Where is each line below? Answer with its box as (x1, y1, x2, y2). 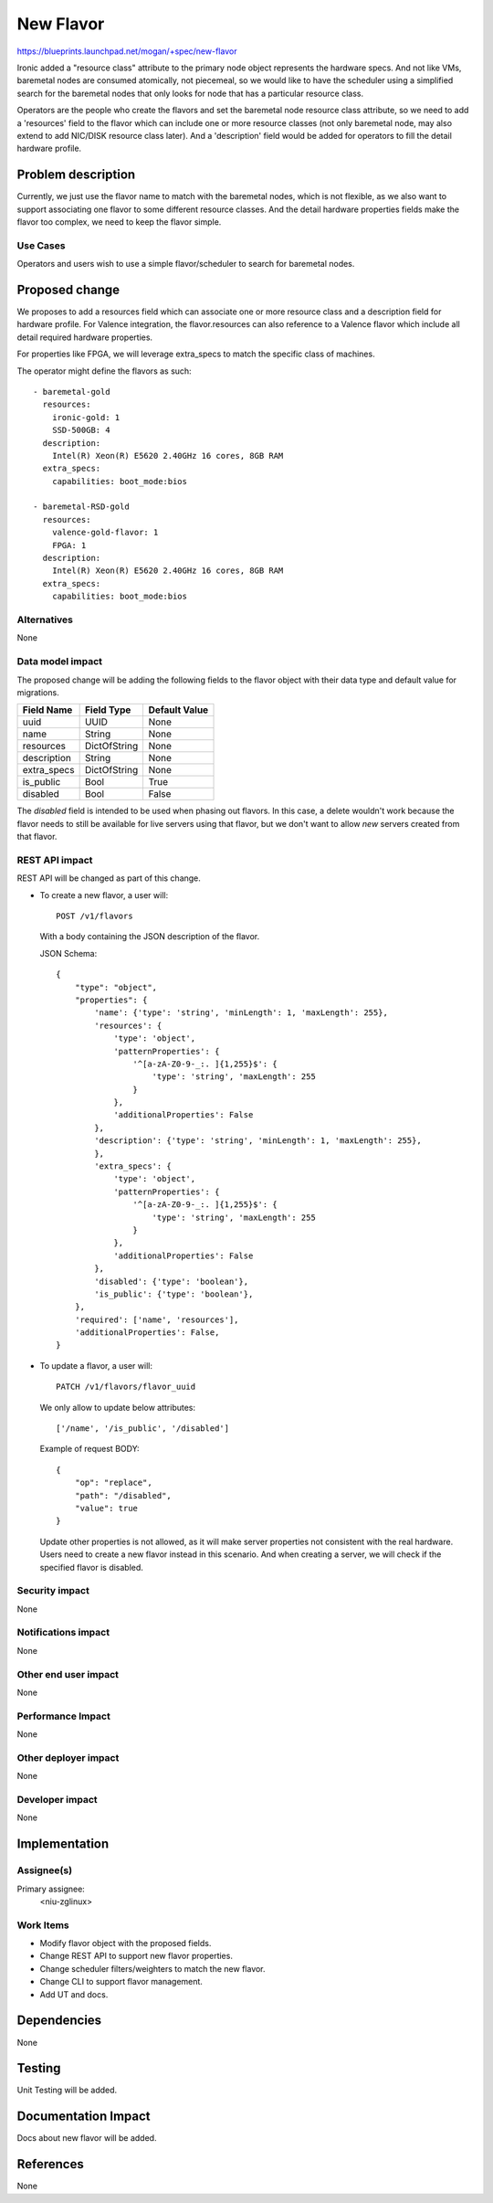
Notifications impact (16, 1626, 110, 1639)
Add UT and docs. (39, 1988, 109, 2000)
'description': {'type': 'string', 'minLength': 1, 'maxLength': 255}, (94, 1136, 422, 1146)
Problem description (16, 167, 136, 183)
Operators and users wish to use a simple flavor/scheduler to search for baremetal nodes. (16, 259, 355, 270)
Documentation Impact (16, 2109, 151, 2124)
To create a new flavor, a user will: (39, 889, 169, 900)
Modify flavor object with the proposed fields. (39, 1938, 212, 1949)
